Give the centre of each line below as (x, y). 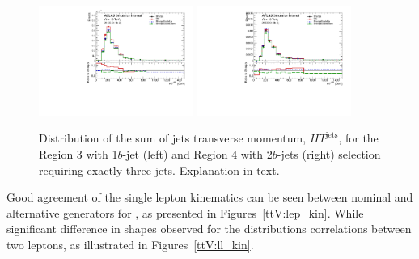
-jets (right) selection (329, 154)
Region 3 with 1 (78, 154)
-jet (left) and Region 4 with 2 (197, 154)
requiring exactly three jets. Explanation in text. (159, 170)
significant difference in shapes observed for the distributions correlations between (209, 229)
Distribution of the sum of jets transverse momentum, (173, 138)
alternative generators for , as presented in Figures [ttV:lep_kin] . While (185, 212)
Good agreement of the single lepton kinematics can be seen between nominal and (210, 197)
